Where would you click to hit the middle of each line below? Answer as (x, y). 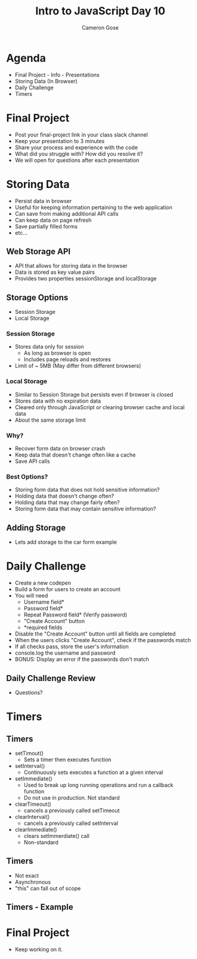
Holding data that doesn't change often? (64, 496)
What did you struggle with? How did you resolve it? (79, 153)
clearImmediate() (36, 829)
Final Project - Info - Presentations (57, 75)
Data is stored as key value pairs (55, 272)
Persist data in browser (43, 201)
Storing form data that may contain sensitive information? (85, 509)
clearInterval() (32, 816)
